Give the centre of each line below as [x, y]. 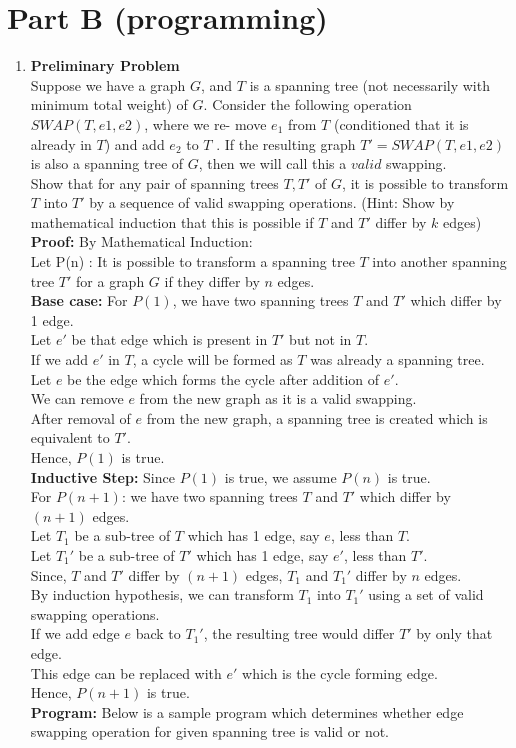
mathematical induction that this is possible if [172, 221]
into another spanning [439, 261]
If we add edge [75, 633]
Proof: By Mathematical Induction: [141, 241]
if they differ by [212, 280]
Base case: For [79, 300]
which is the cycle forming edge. [340, 672]
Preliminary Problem [105, 65]
